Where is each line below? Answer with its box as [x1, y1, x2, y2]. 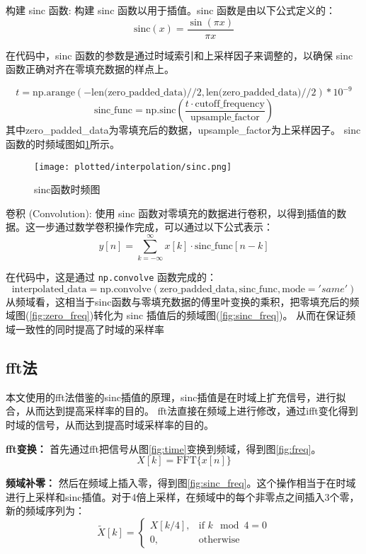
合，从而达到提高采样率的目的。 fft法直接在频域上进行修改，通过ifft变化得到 [6, 403, 358, 418]
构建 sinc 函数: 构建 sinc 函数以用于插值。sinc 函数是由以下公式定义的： [6, 3, 336, 17]
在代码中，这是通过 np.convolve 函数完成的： [6, 270, 217, 284]
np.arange [32, 88, 75, 98]
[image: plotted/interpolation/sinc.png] [34, 161, 232, 172]
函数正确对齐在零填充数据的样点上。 [6, 62, 174, 76]
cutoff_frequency [195, 98, 265, 109]
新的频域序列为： [6, 503, 85, 518]
